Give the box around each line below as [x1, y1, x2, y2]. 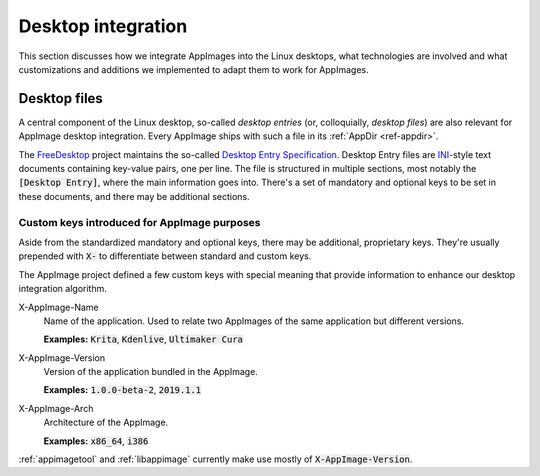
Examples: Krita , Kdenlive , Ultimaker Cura [43, 333, 244, 345]
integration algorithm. [18, 283, 107, 295]
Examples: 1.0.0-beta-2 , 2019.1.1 [43, 384, 202, 396]
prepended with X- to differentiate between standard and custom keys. [18, 250, 312, 262]
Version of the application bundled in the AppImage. [43, 366, 259, 378]
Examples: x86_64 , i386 [43, 435, 149, 447]
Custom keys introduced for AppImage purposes [18, 215, 261, 229]
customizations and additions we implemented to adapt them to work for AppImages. [18, 63, 369, 75]
